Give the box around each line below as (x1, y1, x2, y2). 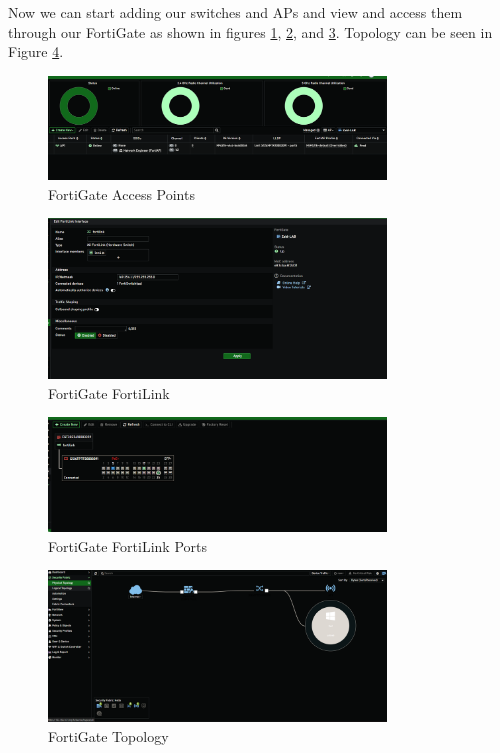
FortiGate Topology (48, 725, 169, 746)
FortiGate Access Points (48, 183, 195, 204)
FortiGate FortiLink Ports (48, 535, 207, 556)
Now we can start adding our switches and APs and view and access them (8, 2, 463, 22)
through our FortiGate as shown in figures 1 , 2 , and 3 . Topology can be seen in (8, 21, 493, 42)
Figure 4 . (8, 41, 64, 62)
